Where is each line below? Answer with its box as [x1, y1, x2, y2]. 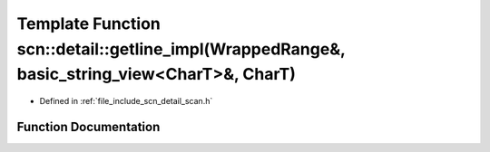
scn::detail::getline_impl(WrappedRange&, [16, 39, 346, 59]
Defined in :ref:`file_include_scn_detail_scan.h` [39, 96, 213, 107]
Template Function [16, 14, 161, 33]
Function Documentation [16, 119, 161, 135]
